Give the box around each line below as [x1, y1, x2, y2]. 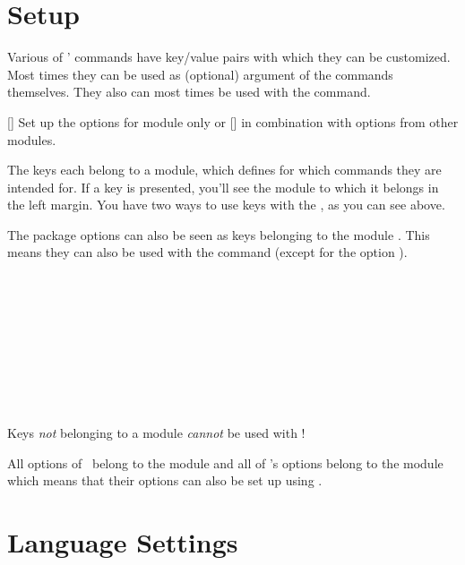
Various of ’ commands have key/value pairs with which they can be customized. [7, 47, 451, 66]
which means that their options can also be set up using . [7, 471, 323, 490]
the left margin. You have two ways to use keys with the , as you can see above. [7, 195, 445, 214]
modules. [7, 130, 56, 149]
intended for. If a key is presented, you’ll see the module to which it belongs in [7, 177, 439, 196]
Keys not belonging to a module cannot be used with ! [7, 424, 306, 442]
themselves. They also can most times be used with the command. [7, 82, 371, 101]
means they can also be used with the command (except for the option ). [7, 243, 408, 261]
